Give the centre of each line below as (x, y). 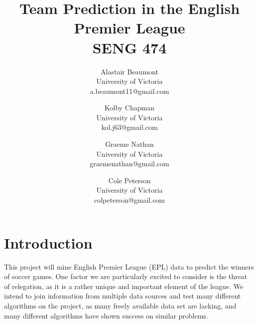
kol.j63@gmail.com (129, 127)
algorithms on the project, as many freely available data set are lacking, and (120, 305)
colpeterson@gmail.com (129, 200)
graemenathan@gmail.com (129, 163)
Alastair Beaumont (129, 71)
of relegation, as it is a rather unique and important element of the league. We (124, 286)
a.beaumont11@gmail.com (129, 91)
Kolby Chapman (129, 108)
